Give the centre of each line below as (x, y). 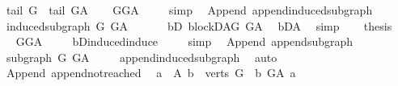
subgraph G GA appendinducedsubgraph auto (142, 57)
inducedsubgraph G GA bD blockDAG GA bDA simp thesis (199, 25)
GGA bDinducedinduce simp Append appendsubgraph (184, 41)
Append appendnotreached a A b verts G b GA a (151, 73)
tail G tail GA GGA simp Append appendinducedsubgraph (189, 10)
